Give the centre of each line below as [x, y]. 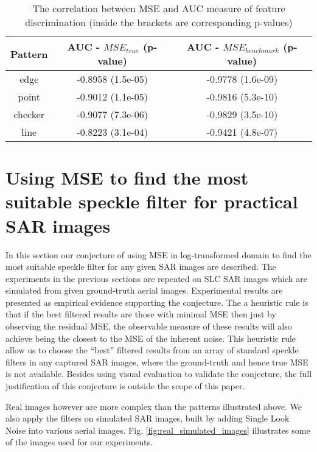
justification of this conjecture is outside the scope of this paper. [125, 386]
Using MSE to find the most [127, 178]
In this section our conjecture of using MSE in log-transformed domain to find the [158, 254]
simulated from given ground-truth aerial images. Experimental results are [144, 290]
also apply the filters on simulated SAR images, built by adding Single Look [148, 418]
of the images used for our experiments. [79, 442]
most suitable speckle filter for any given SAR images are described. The [141, 267]
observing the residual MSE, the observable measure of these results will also [149, 326]
